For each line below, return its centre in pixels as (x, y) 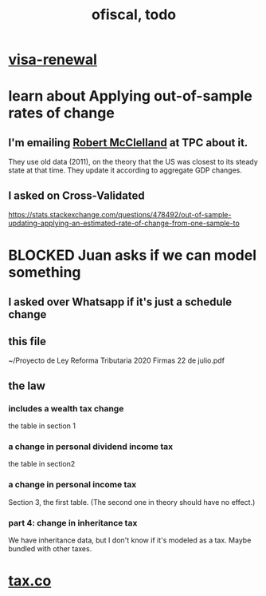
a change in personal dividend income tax (91, 447)
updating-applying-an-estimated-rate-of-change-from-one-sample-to (124, 223)
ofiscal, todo (134, 15)
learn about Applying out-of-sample (130, 96)
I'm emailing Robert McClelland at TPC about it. (128, 143)
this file (27, 341)
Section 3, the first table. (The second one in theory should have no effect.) (132, 502)
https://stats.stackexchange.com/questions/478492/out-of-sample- (120, 215)
